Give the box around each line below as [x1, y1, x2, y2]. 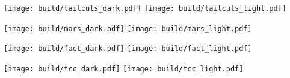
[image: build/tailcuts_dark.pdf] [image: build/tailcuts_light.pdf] [4, 4, 287, 13]
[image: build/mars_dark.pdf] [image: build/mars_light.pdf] [4, 24, 252, 33]
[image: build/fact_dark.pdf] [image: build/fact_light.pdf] [4, 44, 252, 53]
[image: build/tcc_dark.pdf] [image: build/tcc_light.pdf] [4, 64, 244, 73]
